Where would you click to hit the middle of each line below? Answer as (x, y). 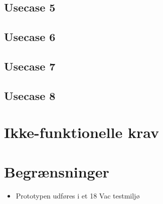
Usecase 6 (30, 37)
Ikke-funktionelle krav (81, 132)
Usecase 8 (30, 95)
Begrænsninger (57, 171)
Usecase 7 (30, 66)
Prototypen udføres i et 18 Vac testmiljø (78, 195)
